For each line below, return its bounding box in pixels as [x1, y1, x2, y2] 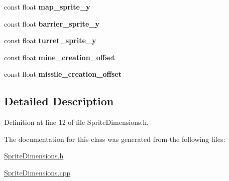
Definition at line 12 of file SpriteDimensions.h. [4, 117, 149, 127]
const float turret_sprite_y [4, 35, 96, 46]
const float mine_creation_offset [4, 52, 116, 62]
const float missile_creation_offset [4, 69, 122, 79]
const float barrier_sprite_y [4, 18, 99, 29]
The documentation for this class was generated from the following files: [4, 133, 225, 144]
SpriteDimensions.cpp [4, 167, 71, 177]
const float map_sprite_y [4, 2, 90, 12]
